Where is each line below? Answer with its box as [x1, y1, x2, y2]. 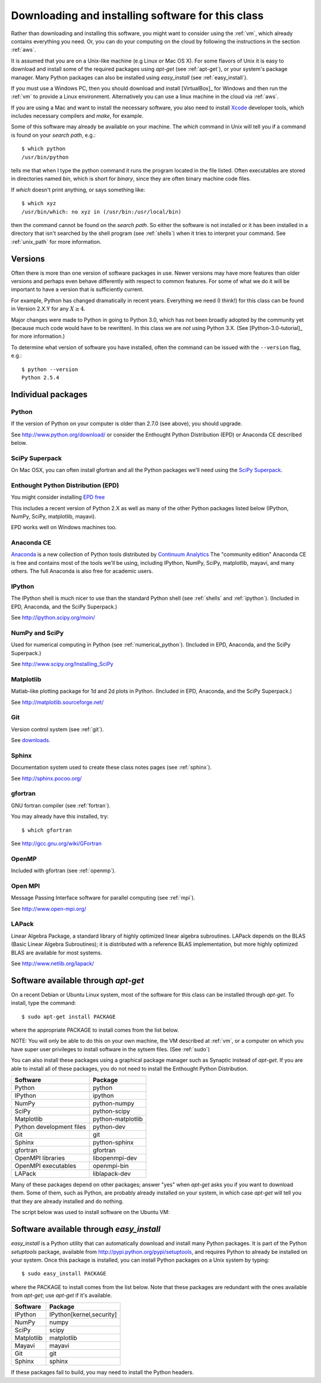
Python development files [14, 1123, 86, 1131]
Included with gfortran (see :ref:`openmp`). [11, 867, 116, 874]
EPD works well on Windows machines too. [11, 524, 117, 531]
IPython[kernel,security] [49, 1310, 117, 1319]
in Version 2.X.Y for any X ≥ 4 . [11, 305, 86, 312]
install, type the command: [11, 999, 77, 1007]
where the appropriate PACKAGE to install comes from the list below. [11, 1026, 180, 1034]
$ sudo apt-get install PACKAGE [21, 1013, 116, 1020]
